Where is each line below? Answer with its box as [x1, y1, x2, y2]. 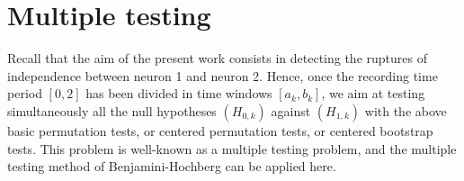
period [7, 84, 42, 103]
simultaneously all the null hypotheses [7, 101, 217, 120]
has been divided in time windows [85, 84, 272, 103]
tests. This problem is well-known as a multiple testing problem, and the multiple [7, 139, 457, 158]
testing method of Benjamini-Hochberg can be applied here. [7, 157, 336, 176]
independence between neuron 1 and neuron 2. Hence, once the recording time [7, 66, 438, 85]
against [271, 101, 311, 120]
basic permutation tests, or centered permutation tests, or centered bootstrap [7, 121, 433, 140]
